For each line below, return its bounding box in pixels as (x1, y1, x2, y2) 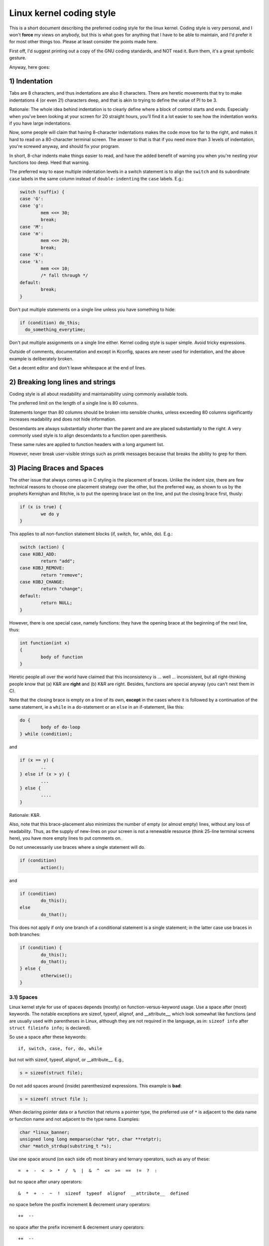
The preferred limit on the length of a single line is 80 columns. (9, 400, 138, 406)
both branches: (9, 932, 41, 937)
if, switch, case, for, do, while (18, 1046, 102, 1051)
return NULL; (40, 600, 73, 606)
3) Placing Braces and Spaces (9, 464, 104, 472)
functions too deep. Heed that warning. (9, 159, 90, 165)
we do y (40, 511, 60, 517)
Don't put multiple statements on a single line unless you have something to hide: (9, 307, 176, 312)
